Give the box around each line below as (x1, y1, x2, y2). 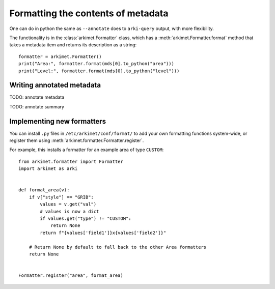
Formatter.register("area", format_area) (18, 273, 123, 278)
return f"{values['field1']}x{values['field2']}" (40, 229, 167, 236)
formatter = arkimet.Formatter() (18, 53, 102, 60)
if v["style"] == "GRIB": (29, 194, 94, 200)
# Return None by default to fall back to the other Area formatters (29, 244, 207, 250)
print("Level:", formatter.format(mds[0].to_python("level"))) (18, 68, 180, 74)
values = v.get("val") (40, 201, 97, 207)
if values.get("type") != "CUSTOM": (40, 216, 132, 221)
